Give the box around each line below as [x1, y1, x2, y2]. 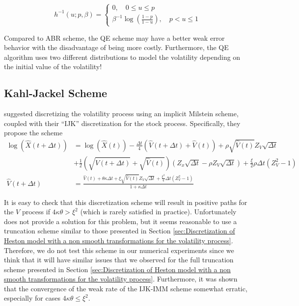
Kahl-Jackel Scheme [4, 85, 108, 101]
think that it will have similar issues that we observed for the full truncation [4, 255, 234, 265]
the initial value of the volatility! [4, 61, 102, 72]
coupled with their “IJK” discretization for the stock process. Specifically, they [4, 118, 241, 128]
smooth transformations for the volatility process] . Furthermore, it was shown [4, 274, 238, 284]
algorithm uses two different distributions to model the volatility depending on [4, 51, 241, 62]
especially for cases [4, 293, 60, 303]
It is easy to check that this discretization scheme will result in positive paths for [4, 197, 247, 207]
